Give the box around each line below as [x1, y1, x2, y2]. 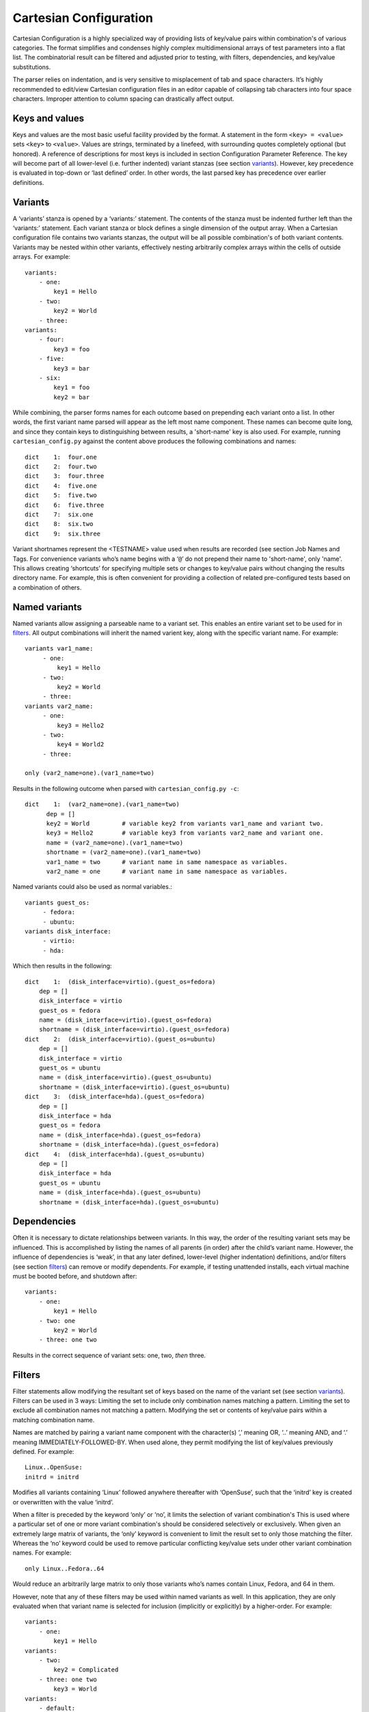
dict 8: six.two [25, 520, 94, 528]
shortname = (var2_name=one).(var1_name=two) [46, 848, 202, 856]
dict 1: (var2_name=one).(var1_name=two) [25, 801, 180, 808]
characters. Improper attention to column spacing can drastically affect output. [12, 95, 235, 103]
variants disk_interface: [25, 927, 112, 935]
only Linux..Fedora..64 [25, 1565, 105, 1572]
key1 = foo [53, 383, 90, 392]
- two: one [38, 1317, 76, 1324]
